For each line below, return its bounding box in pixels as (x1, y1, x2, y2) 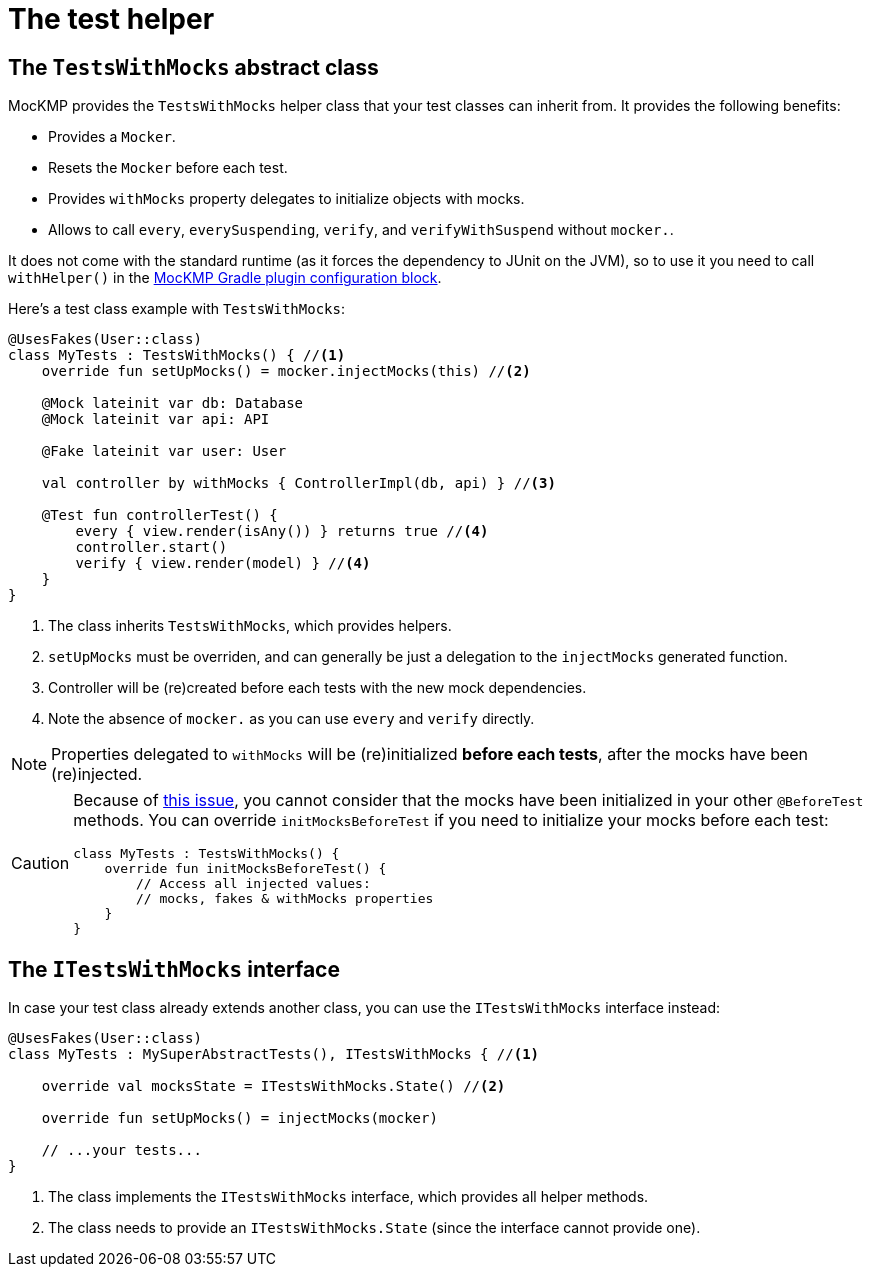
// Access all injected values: (135, 876, 371, 892)
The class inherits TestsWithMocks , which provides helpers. (48, 617, 452, 635)
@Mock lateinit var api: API (41, 411, 270, 428)
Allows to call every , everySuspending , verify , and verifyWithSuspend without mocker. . (48, 221, 674, 239)
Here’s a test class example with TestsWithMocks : (8, 300, 345, 318)
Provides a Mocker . (48, 128, 176, 146)
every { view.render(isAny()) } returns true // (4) (75, 523, 489, 540)
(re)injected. (51, 764, 143, 785)
